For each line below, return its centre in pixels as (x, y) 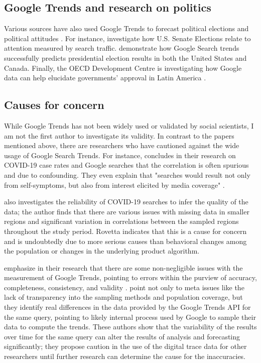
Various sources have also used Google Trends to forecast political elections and (126, 28)
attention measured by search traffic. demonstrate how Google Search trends (122, 48)
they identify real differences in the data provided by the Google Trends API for (127, 307)
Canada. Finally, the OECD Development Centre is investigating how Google (123, 68)
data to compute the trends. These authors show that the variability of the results (130, 327)
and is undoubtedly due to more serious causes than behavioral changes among (125, 241)
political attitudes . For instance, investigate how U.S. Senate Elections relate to (127, 38)
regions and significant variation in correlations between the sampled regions (121, 221)
